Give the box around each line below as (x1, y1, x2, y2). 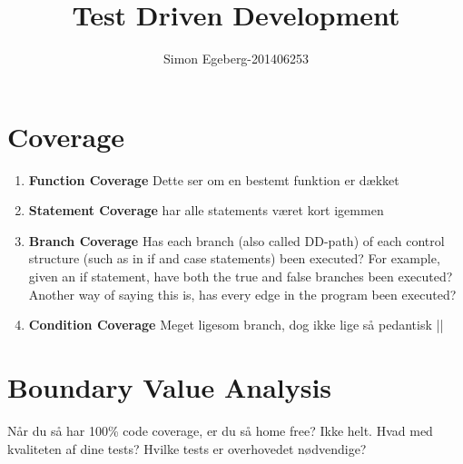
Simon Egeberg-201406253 (163, 49, 310, 68)
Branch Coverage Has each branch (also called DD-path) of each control (28, 231, 445, 250)
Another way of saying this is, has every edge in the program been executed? (28, 284, 457, 303)
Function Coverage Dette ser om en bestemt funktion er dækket (28, 170, 399, 189)
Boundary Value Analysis (7, 369, 332, 405)
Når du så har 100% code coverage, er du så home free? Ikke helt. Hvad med (7, 420, 433, 439)
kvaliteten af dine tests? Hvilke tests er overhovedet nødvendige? (7, 439, 367, 458)
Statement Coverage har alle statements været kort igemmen (28, 201, 384, 220)
